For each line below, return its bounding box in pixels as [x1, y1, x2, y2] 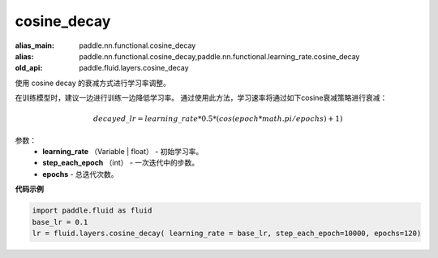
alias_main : [15, 41, 54, 50]
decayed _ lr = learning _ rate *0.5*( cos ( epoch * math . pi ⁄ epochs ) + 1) [93, 114, 343, 123]
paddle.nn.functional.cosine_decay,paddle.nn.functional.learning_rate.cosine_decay [79, 51, 360, 61]
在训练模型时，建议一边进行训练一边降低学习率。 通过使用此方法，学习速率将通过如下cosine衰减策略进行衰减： [15, 93, 388, 103]
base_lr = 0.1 [32, 217, 88, 226]
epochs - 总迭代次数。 [42, 169, 118, 178]
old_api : [15, 63, 43, 73]
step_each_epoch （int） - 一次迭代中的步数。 [42, 158, 200, 168]
